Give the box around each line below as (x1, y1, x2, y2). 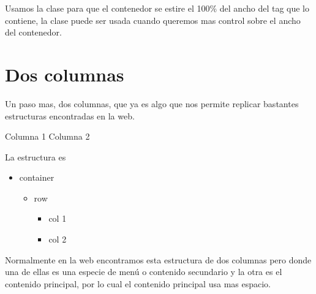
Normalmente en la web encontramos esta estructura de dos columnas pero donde (5, 253, 312, 266)
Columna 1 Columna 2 (5, 130, 90, 143)
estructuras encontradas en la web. (5, 109, 135, 122)
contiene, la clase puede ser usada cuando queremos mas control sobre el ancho (5, 13, 301, 26)
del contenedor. (5, 26, 62, 39)
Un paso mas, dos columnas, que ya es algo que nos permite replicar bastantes (5, 97, 299, 110)
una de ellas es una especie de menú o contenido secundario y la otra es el (5, 265, 282, 278)
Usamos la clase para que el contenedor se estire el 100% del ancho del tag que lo (5, 2, 310, 14)
